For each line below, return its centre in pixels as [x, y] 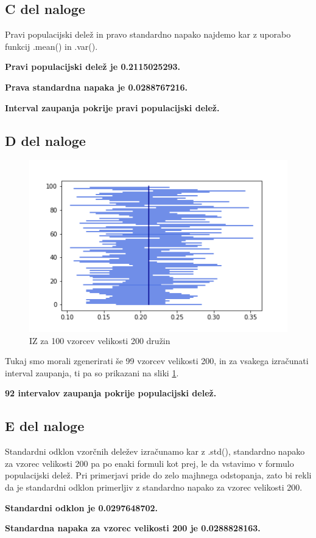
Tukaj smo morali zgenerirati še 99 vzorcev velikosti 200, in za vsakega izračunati [157, 361]
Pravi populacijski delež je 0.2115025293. [93, 67]
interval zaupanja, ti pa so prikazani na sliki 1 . [92, 372]
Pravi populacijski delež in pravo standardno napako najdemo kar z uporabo [148, 34]
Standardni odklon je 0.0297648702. [82, 507]
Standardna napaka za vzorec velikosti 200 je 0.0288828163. [133, 528]
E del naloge [45, 426]
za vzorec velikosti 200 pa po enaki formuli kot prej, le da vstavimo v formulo [149, 463]
